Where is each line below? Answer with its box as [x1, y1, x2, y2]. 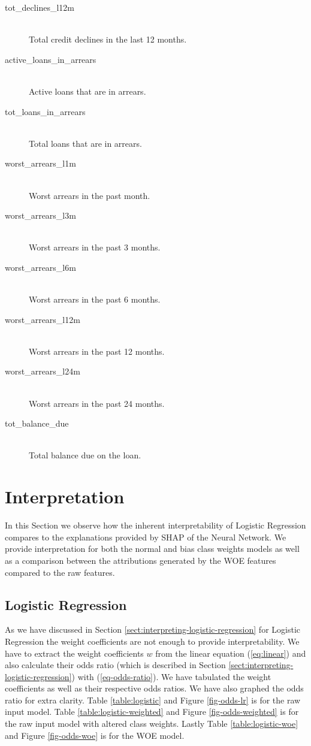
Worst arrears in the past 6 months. [29, 293, 161, 306]
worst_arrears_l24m [5, 365, 80, 377]
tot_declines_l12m [5, 1, 74, 13]
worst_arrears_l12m [5, 313, 80, 325]
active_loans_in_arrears [5, 53, 96, 65]
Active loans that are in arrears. [29, 84, 146, 97]
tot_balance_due [5, 417, 69, 430]
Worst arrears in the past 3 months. [29, 241, 161, 253]
